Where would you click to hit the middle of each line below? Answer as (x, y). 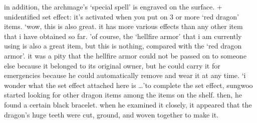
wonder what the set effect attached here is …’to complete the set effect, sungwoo (128, 85)
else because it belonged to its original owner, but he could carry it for (112, 65)
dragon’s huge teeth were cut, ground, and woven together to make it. (111, 114)
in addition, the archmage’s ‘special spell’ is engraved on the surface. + (113, 6)
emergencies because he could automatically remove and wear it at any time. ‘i (125, 75)
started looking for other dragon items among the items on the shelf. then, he (123, 95)
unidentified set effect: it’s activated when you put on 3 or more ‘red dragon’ (121, 16)
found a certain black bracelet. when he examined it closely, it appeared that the (128, 104)
